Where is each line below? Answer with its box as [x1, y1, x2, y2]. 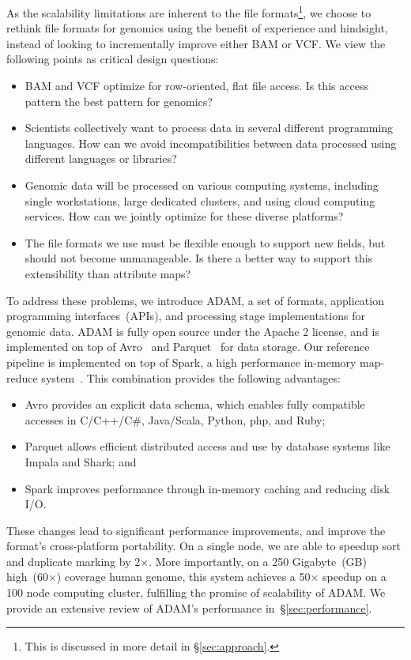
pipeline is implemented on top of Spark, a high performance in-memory [6, 353, 356, 370]
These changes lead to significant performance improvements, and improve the [6, 522, 386, 538]
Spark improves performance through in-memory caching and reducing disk [25, 480, 390, 496]
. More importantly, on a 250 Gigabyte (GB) [149, 553, 367, 569]
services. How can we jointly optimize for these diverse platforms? [25, 208, 344, 224]
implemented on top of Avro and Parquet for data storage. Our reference [6, 338, 370, 355]
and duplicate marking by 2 [6, 553, 141, 569]
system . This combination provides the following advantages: [41, 369, 341, 386]
